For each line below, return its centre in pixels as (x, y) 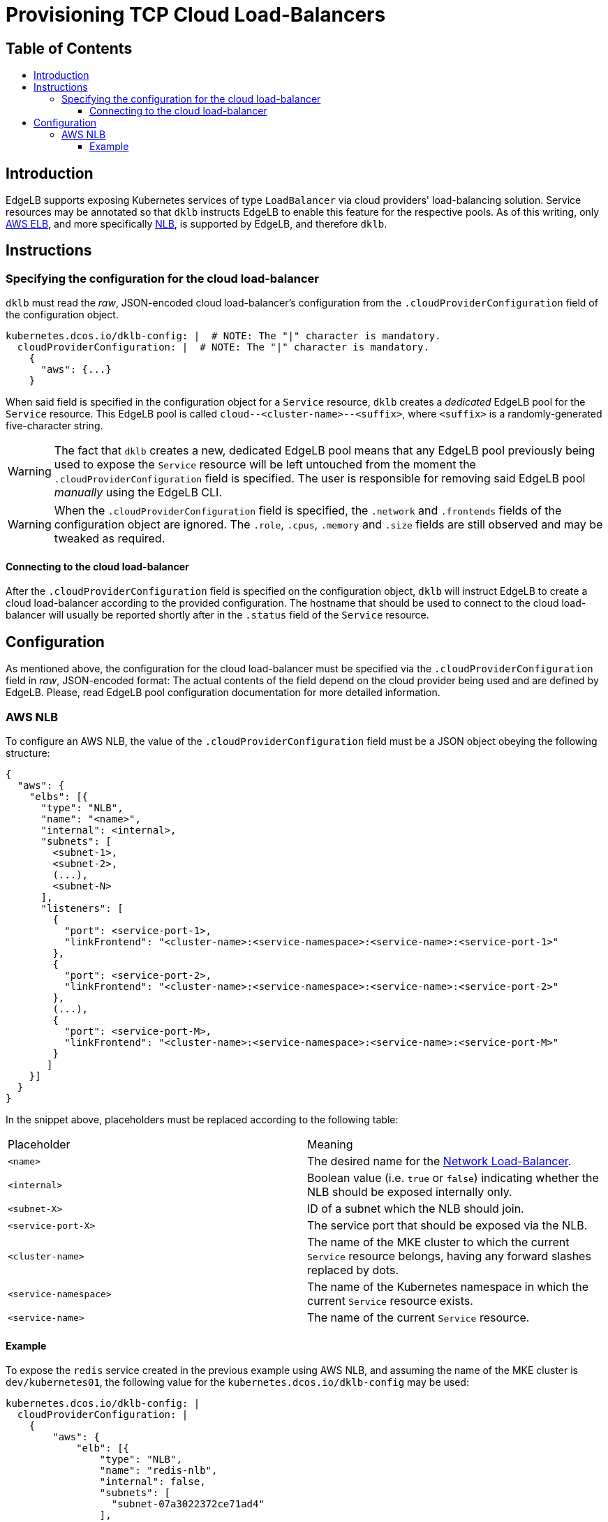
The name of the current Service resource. (418, 1318)
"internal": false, (153, 1482)
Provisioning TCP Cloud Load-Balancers (196, 15)
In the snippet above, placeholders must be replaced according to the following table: (202, 1120)
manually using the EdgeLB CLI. (138, 493)
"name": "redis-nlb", (158, 1471)
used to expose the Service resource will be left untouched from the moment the (265, 465)
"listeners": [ (82, 909)
